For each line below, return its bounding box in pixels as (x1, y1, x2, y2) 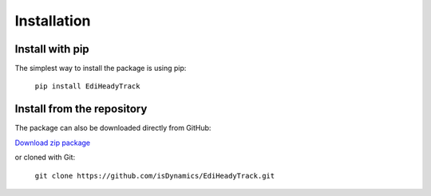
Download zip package (14, 138, 91, 147)
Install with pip (14, 42, 89, 56)
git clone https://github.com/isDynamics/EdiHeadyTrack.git (34, 171, 275, 180)
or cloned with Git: (14, 152, 76, 163)
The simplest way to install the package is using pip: (14, 64, 187, 73)
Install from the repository (14, 102, 148, 116)
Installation (14, 12, 91, 29)
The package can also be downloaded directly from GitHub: (14, 123, 212, 133)
